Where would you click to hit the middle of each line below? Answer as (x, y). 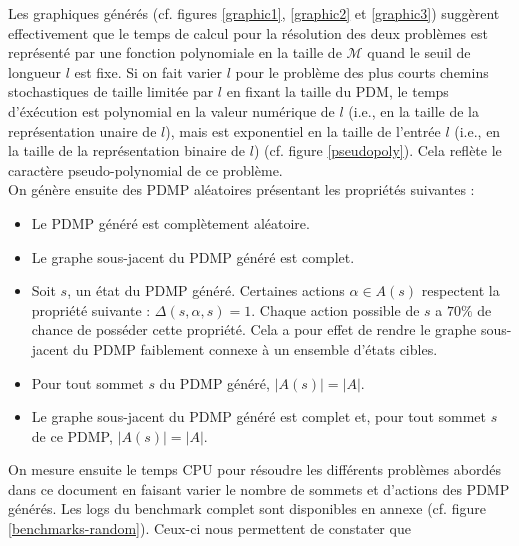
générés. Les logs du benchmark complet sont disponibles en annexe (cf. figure (247, 508)
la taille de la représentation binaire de (127, 150)
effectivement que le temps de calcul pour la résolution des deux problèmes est (248, 32)
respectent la (460, 290)
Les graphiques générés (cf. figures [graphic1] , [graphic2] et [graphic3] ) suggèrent (254, 13)
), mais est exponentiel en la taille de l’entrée (303, 130)
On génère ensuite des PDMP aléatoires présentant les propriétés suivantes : (241, 189)
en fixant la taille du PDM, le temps (337, 91)
